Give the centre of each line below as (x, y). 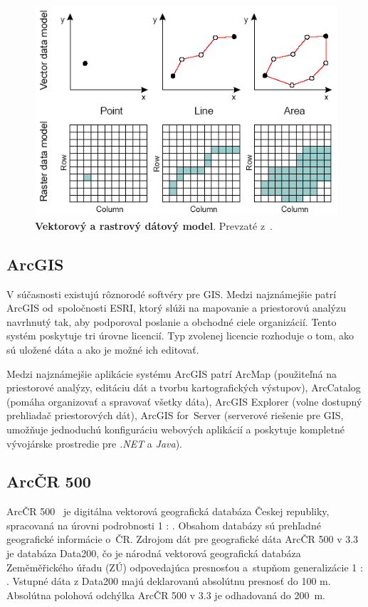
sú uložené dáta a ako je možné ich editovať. (103, 349)
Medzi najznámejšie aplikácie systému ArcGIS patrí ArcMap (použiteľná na (172, 373)
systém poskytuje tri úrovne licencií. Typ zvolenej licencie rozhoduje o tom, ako (180, 336)
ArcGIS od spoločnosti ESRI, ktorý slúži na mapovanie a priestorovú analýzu (176, 308)
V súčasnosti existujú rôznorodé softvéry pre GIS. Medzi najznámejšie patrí (172, 294)
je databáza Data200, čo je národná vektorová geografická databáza (154, 553)
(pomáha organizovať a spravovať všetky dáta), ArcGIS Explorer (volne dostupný (184, 401)
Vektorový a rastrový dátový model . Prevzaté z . (154, 225)
